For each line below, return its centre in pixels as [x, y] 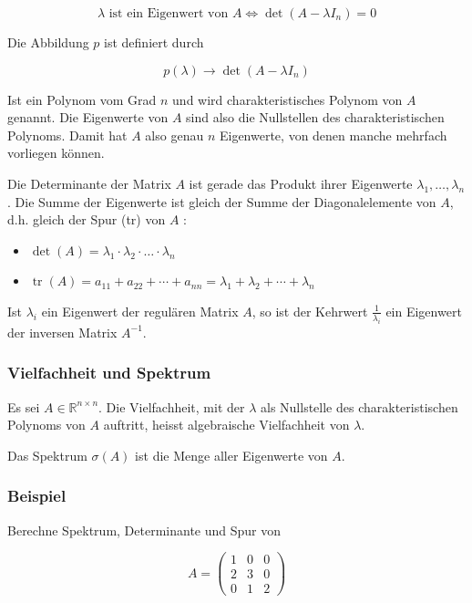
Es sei [24, 406]
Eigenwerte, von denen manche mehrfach [333, 135]
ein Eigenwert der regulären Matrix [140, 311]
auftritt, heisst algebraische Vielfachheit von [226, 425]
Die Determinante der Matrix [89, 183]
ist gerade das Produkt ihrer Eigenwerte [301, 183]
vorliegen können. [56, 153]
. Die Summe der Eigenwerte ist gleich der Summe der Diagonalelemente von [222, 201]
